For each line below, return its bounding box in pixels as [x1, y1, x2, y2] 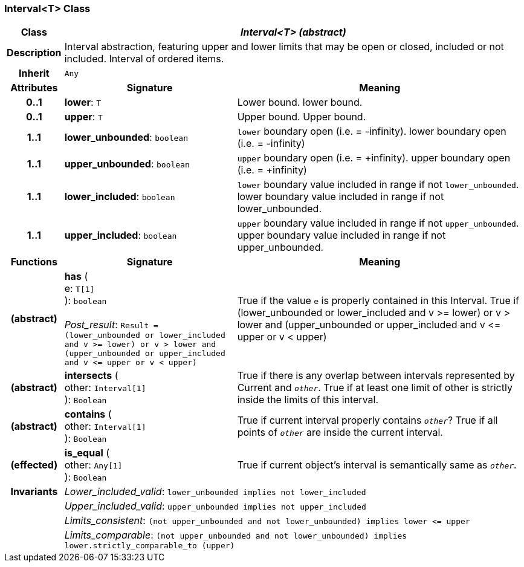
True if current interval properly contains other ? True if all [237, 414, 498, 427]
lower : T [64, 96, 101, 109]
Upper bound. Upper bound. [237, 111, 366, 123]
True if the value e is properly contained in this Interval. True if [237, 294, 520, 307]
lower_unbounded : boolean [64, 131, 188, 144]
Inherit [18, 67, 50, 80]
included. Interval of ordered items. [64, 53, 224, 65]
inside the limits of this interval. [237, 394, 379, 406]
